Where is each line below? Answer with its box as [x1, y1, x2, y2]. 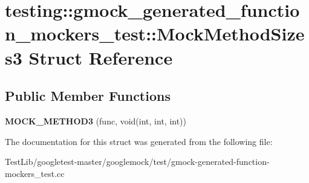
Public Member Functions [5, 86, 171, 105]
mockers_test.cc [5, 167, 65, 179]
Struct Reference [28, 45, 173, 69]
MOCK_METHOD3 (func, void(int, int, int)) [5, 114, 187, 127]
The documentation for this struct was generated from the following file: [5, 135, 273, 147]
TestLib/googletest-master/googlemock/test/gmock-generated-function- [5, 155, 270, 168]
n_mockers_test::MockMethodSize [5, 21, 305, 46]
